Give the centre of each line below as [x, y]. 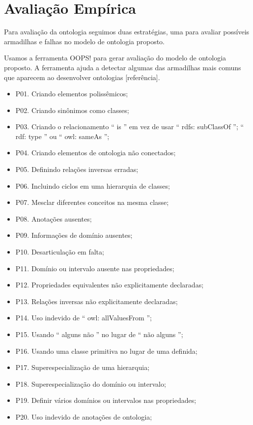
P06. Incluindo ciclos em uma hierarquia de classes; [93, 185]
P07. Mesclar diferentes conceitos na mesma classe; [92, 202]
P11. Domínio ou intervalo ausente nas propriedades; [95, 268]
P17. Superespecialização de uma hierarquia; [83, 367]
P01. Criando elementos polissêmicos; [72, 94]
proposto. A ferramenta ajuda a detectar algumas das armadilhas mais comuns [123, 67]
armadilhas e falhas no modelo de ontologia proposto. [84, 41]
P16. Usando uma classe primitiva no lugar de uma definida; [106, 351]
